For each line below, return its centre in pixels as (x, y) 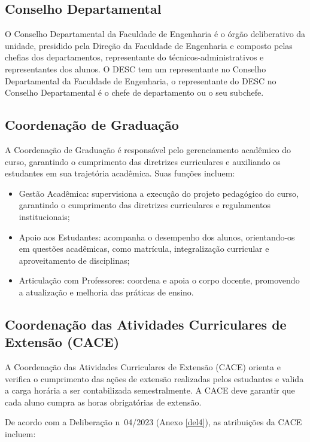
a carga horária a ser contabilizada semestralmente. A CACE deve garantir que (150, 390)
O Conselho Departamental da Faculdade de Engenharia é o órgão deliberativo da (155, 34)
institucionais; (44, 216)
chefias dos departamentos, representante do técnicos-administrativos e (134, 57)
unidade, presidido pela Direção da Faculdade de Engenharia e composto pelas (149, 45)
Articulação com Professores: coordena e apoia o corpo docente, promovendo (159, 280)
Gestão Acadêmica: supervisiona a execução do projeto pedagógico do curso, (159, 193)
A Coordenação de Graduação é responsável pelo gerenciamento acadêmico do (148, 149)
